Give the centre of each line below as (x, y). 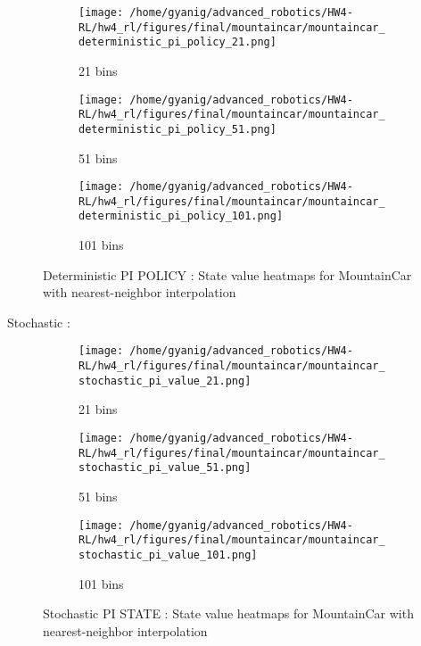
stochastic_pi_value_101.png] (168, 555)
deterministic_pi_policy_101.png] (181, 216)
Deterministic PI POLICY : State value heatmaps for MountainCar (227, 274)
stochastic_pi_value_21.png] (165, 381)
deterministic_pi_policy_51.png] (177, 129)
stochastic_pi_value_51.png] (165, 468)
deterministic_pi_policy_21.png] (177, 42)
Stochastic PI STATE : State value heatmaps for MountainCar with (228, 613)
